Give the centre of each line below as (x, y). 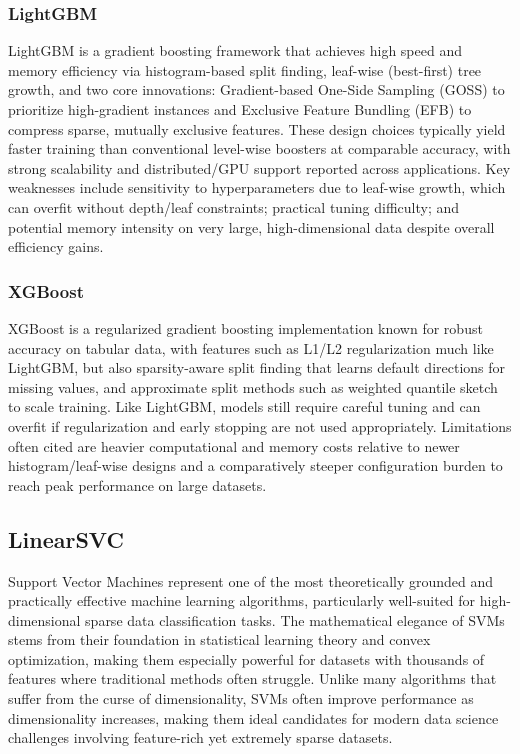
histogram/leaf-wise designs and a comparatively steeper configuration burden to (255, 465)
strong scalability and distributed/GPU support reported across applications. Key (259, 167)
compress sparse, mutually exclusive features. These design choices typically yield (257, 128)
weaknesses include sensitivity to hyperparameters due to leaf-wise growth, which (257, 187)
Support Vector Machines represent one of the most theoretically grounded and (251, 580)
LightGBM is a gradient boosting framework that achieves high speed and (235, 50)
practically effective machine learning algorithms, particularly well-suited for (242, 600)
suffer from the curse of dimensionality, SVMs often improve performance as (241, 698)
